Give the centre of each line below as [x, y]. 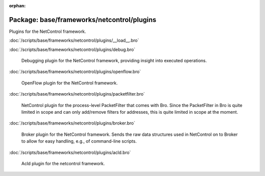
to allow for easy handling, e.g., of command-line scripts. [79, 141]
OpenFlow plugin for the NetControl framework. [69, 83]
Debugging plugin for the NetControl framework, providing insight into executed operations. [114, 61]
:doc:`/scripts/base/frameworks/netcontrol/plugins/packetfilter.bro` [77, 94]
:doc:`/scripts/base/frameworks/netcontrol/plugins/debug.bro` [72, 50]
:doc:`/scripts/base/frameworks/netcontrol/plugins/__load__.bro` [74, 40]
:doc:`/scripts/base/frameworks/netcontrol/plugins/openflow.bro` [75, 72]
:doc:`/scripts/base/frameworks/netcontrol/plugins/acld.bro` [70, 152]
